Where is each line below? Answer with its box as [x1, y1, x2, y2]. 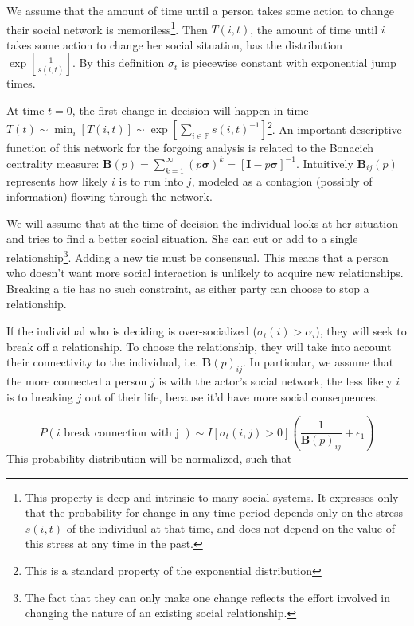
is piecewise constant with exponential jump [181, 54, 396, 71]
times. [6, 75, 36, 92]
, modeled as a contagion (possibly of [191, 172, 373, 189]
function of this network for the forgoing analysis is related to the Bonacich [6, 139, 374, 156]
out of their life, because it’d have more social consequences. [84, 388, 379, 405]
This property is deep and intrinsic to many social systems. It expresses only [25, 488, 399, 505]
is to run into [119, 172, 184, 189]
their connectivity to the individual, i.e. [6, 354, 199, 370]
